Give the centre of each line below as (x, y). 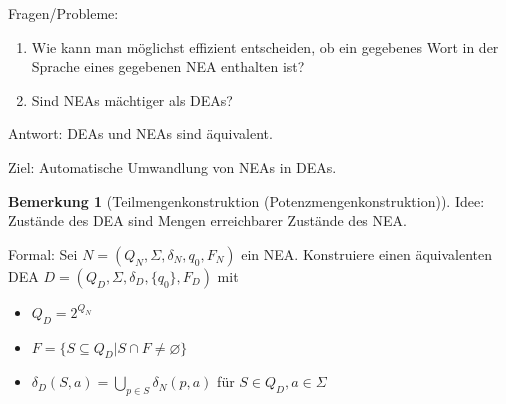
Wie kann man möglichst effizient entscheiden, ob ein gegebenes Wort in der (265, 46)
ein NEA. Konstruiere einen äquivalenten (367, 253)
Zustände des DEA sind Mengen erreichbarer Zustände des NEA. (207, 220)
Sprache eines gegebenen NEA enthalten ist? (168, 66)
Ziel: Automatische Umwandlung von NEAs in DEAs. (172, 166)
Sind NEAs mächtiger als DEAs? (132, 99)
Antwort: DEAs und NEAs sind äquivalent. (140, 133)
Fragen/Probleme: (63, 13)
